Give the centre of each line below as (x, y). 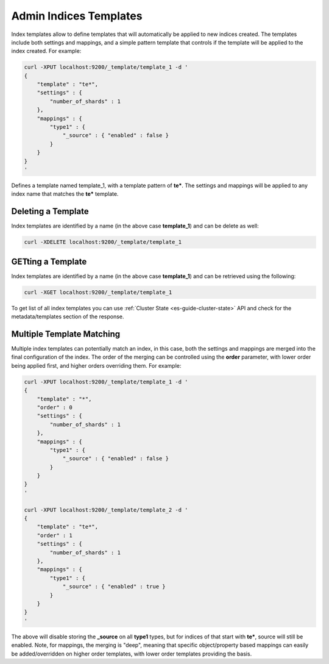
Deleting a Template (50, 211)
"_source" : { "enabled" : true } (114, 587)
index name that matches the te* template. (65, 194)
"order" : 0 (55, 407)
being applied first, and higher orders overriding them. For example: (96, 365)
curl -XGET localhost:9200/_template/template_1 (98, 292)
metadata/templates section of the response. (68, 316)
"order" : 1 (55, 535)
